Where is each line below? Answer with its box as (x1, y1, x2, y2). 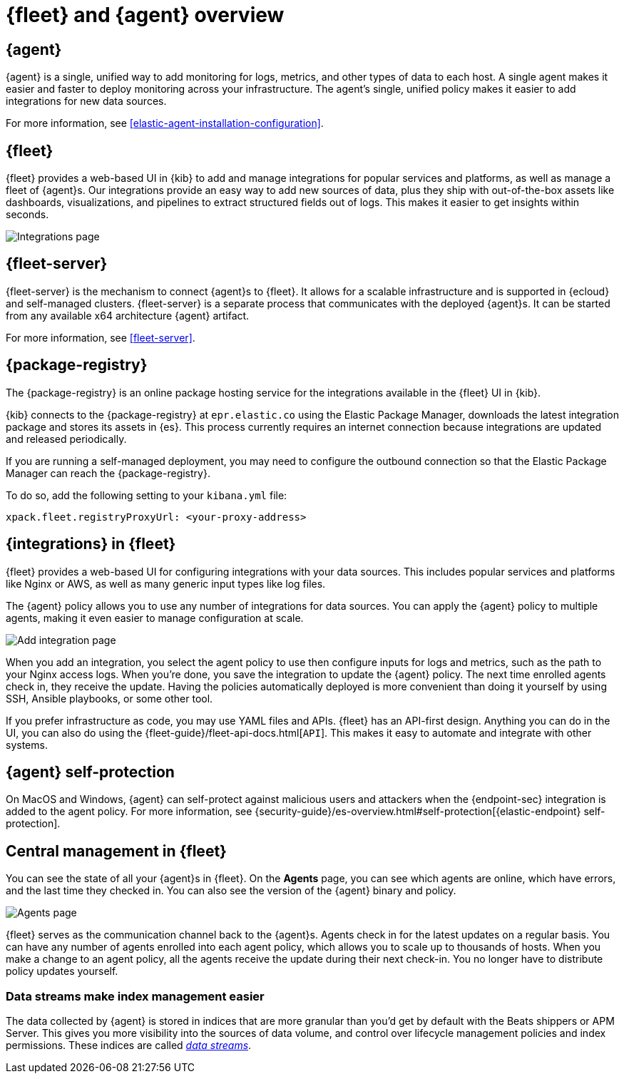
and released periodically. (6, 432, 127, 445)
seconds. (6, 208, 49, 221)
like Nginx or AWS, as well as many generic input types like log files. (6, 577, 326, 590)
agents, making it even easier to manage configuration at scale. (6, 611, 304, 624)
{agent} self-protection (6, 762, 175, 781)
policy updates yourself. (6, 965, 118, 978)
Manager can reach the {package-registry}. (6, 466, 210, 479)
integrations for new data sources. (6, 95, 167, 108)
